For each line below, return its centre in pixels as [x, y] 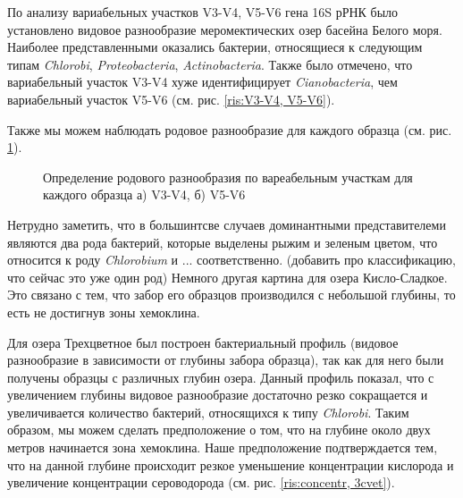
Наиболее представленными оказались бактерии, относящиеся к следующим [215, 47]
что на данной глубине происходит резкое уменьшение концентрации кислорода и [231, 464]
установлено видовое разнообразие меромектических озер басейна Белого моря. [225, 29]
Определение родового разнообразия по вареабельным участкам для [228, 177]
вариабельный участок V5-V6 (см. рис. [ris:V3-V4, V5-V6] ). [171, 99]
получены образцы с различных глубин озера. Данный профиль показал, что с [221, 377]
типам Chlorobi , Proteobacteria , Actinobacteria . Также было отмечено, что [210, 64]
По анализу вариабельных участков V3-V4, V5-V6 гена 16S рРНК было [203, 12]
